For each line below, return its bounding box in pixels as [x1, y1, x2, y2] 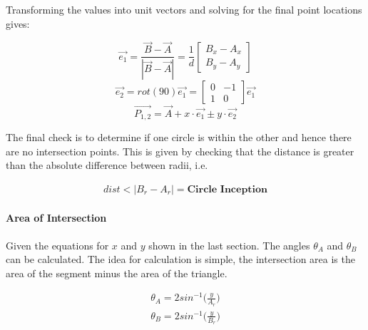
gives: [6, 16, 30, 31]
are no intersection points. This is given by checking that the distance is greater [6, 143, 354, 158]
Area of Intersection [6, 210, 107, 225]
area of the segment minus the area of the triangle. [6, 265, 228, 280]
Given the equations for [6, 237, 109, 252]
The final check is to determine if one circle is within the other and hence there [6, 129, 352, 144]
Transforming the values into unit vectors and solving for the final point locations [6, 2, 362, 16]
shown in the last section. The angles [148, 237, 310, 252]
